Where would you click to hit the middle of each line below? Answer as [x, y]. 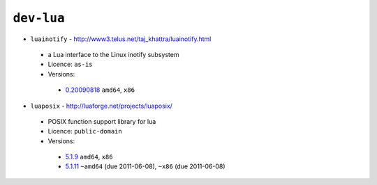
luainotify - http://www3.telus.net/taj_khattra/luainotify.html [121, 39]
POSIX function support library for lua [102, 121]
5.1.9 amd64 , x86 [89, 157]
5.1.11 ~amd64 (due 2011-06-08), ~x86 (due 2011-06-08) [146, 166]
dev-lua [39, 18]
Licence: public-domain [85, 131]
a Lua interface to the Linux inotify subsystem [113, 54]
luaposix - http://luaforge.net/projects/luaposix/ [101, 106]
